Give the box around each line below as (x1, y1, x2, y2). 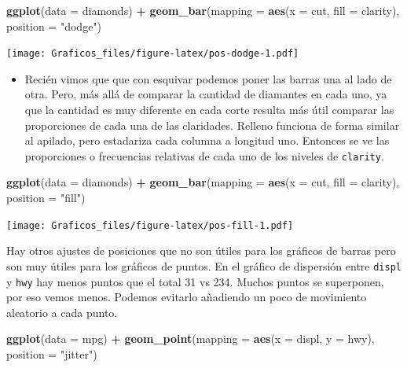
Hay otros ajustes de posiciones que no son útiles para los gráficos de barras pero (6, 242, 396, 259)
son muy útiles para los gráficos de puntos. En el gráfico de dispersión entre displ (6, 257, 401, 274)
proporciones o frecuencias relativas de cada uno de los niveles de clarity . (24, 147, 384, 164)
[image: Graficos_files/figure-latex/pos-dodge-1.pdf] (6, 48, 299, 60)
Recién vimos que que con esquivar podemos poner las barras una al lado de (24, 70, 392, 86)
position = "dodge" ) (6, 17, 102, 34)
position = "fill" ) (6, 190, 86, 206)
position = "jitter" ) (6, 346, 97, 362)
